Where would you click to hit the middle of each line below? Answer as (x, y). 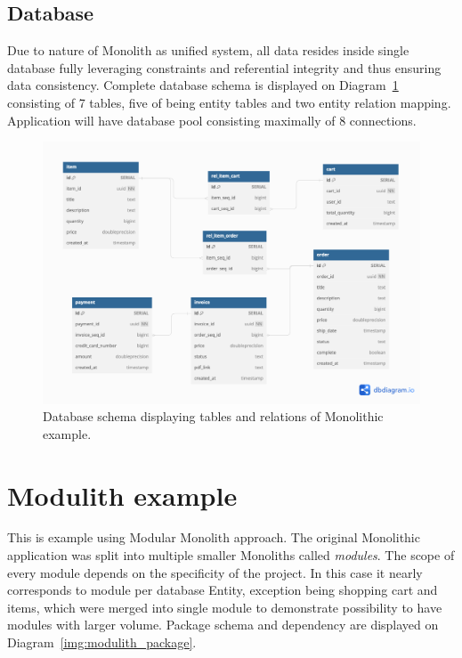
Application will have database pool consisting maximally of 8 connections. (212, 120)
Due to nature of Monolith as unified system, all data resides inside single (208, 50)
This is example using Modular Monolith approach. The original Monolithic (214, 537)
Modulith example (122, 495)
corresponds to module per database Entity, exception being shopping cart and (223, 590)
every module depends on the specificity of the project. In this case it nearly (215, 572)
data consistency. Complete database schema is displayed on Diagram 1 (203, 85)
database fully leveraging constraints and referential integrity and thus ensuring (224, 67)
